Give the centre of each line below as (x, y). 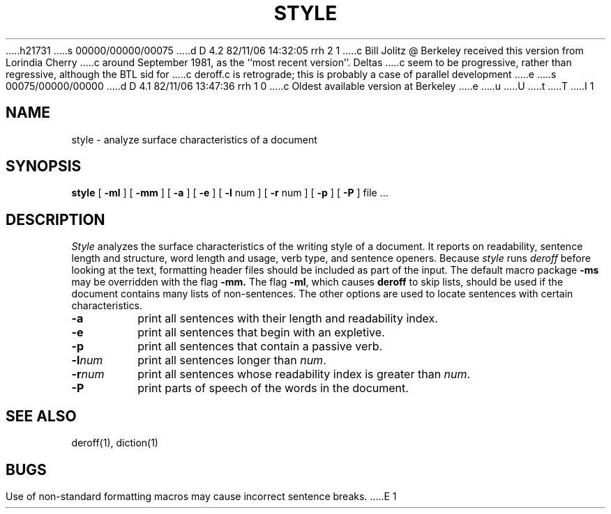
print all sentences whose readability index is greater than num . (304, 374)
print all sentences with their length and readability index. (288, 319)
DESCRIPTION (55, 219)
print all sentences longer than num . (232, 360)
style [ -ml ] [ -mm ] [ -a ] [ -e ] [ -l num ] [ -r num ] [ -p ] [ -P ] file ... (230, 193)
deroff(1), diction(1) (115, 443)
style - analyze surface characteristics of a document (194, 139)
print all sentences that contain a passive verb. (260, 346)
